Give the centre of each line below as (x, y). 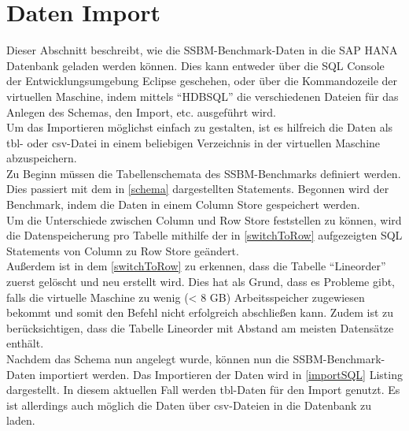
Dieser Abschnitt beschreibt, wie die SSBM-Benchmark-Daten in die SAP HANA (202, 50)
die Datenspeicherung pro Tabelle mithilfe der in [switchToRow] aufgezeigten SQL (204, 235)
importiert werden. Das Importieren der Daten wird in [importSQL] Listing (221, 374)
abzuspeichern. (42, 158)
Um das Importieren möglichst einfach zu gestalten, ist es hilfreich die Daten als (200, 127)
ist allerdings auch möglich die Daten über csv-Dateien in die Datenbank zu (189, 405)
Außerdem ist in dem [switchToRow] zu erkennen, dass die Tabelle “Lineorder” (196, 266)
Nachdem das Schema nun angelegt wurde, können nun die (148, 359)
